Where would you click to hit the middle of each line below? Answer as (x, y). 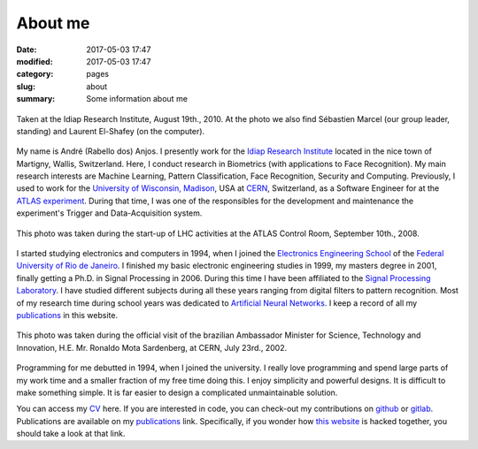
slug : (26, 86)
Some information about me (137, 99)
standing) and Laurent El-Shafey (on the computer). (111, 131)
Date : (27, 49)
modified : (35, 61)
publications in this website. (67, 315)
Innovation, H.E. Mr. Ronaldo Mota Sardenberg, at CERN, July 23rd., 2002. (152, 347)
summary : (36, 99)
